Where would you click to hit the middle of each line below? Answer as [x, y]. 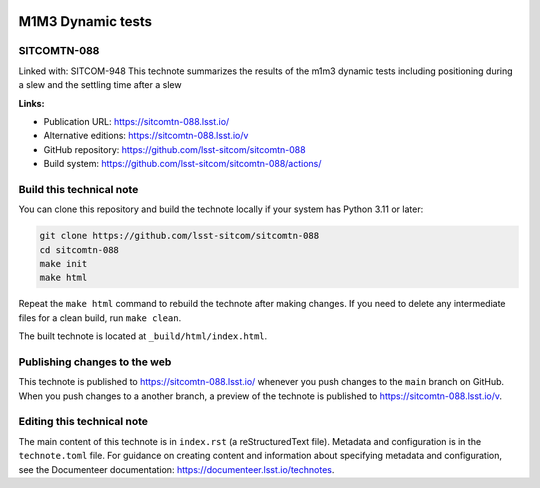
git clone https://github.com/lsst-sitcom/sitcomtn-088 [179, 236]
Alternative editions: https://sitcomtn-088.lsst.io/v [146, 136]
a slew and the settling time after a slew [100, 85]
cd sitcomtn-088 [79, 249]
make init [63, 264]
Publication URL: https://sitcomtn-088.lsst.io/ [136, 121]
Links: [31, 103]
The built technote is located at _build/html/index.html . [143, 336]
